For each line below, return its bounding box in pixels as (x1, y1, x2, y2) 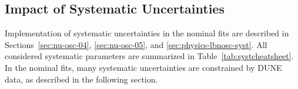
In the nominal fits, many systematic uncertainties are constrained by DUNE (5, 61, 282, 73)
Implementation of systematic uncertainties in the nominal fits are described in (5, 27, 289, 39)
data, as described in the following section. (5, 73, 158, 85)
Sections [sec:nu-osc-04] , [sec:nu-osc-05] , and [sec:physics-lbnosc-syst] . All (5, 38, 267, 50)
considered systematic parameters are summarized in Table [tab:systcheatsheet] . (5, 50, 294, 62)
